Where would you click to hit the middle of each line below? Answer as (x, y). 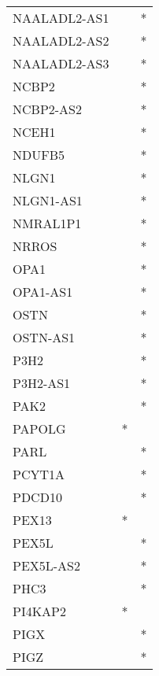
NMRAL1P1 (47, 223)
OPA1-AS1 (43, 292)
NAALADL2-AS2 (61, 41)
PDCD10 (37, 497)
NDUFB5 (39, 155)
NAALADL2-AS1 (61, 18)
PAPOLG (39, 429)
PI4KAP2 (40, 611)
